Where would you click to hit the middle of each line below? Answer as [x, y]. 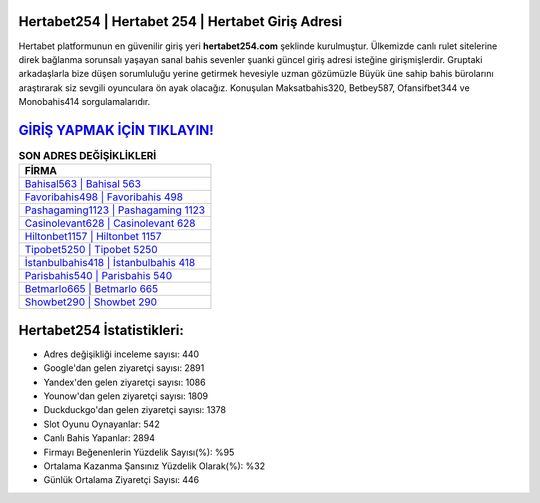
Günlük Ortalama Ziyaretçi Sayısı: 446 [121, 480]
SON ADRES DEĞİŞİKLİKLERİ [87, 156]
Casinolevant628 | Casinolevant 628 [110, 223]
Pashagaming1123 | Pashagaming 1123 [114, 210]
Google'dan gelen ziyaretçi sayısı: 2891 [124, 368]
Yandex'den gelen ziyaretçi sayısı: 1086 [124, 382]
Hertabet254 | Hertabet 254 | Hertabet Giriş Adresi [180, 21]
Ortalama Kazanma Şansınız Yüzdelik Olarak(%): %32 [154, 466]
